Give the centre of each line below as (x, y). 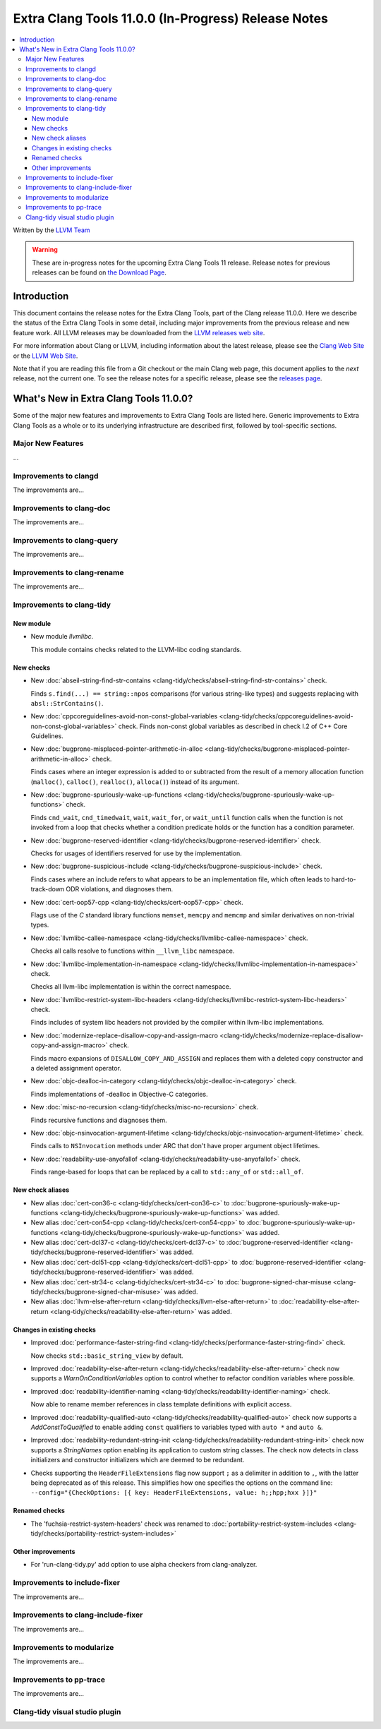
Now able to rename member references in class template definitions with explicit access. (161, 1404)
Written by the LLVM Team (52, 230)
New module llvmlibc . (62, 637)
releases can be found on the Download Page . (99, 272)
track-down (48, 889)
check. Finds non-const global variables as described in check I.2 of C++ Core (233, 726)
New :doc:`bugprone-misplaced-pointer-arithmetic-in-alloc (117, 749)
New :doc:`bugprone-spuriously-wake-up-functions (107, 795)
